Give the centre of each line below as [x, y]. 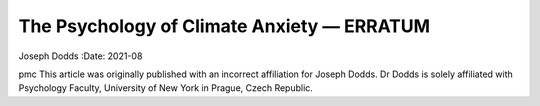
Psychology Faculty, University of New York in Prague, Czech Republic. [166, 88]
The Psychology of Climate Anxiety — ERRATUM [224, 26]
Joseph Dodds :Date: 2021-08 [80, 56]
